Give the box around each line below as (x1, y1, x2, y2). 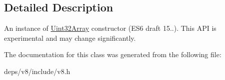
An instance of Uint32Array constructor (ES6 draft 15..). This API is (4, 23, 216, 33)
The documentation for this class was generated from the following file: (4, 49, 221, 60)
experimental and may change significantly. (4, 32, 136, 43)
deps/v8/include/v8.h (4, 66, 70, 76)
